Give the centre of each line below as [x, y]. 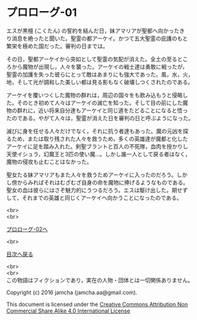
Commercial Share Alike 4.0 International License [68, 311]
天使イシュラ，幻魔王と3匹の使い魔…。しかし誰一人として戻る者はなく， [98, 154]
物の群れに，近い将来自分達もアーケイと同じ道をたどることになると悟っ [97, 110]
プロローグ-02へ [27, 229]
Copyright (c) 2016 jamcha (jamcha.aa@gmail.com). [72, 292]
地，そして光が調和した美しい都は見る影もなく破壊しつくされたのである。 [100, 82]
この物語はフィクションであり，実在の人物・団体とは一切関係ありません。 [100, 280]
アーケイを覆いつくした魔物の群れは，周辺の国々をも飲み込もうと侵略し [97, 95]
